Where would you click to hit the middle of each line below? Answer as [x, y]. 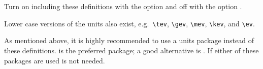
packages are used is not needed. [55, 60]
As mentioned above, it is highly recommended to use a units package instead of [129, 40]
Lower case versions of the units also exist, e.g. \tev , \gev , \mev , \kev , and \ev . [129, 23]
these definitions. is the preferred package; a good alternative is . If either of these [131, 50]
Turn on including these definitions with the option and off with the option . [123, 6]
